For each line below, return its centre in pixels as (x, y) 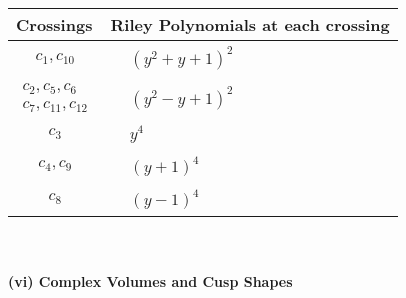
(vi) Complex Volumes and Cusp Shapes (150, 281)
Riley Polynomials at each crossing (250, 24)
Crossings (54, 24)
